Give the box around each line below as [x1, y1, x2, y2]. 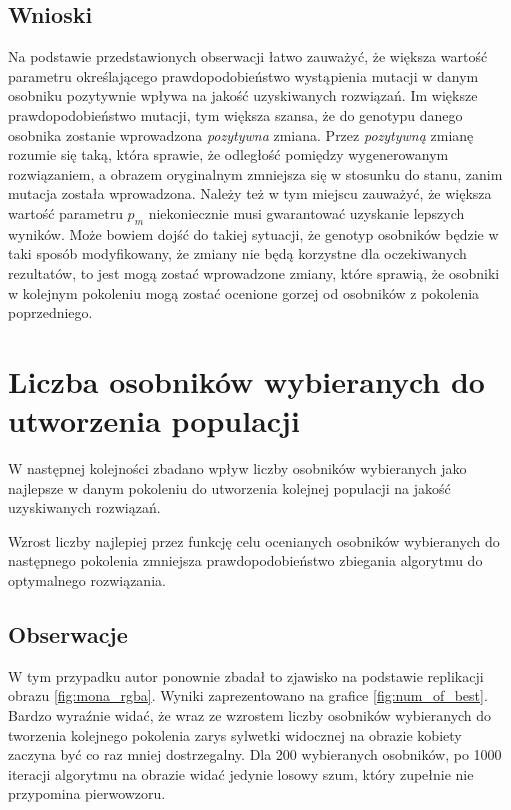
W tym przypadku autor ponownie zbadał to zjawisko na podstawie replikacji [8, 665, 484, 686]
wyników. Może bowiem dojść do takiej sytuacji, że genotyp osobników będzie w [8, 223, 499, 244]
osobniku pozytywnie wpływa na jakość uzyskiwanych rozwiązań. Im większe [8, 85, 478, 106]
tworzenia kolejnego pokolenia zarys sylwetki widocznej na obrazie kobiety [8, 724, 462, 745]
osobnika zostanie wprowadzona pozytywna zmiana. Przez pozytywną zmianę [8, 124, 474, 145]
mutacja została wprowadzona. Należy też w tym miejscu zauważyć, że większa [8, 183, 492, 204]
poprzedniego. [8, 302, 93, 323]
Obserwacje [8, 618, 128, 649]
